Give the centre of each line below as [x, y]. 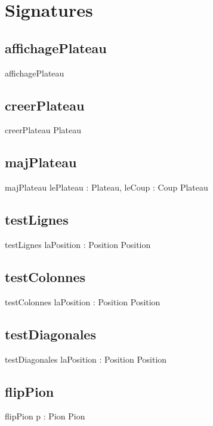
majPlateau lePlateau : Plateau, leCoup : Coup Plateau [106, 187]
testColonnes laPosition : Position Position [83, 301]
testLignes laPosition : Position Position [78, 244]
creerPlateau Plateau [43, 130]
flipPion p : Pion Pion [45, 416]
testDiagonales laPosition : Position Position [86, 359]
